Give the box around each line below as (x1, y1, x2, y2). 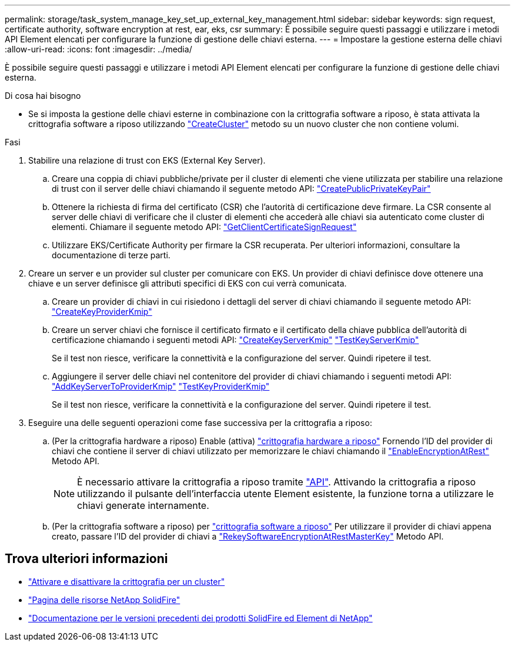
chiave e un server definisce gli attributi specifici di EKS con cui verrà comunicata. (28, 278, 347, 288)
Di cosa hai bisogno (5, 91, 81, 101)
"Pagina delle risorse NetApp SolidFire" (28, 594, 180, 605)
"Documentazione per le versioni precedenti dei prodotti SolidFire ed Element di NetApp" (28, 612, 373, 623)
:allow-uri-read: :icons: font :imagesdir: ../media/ (5, 44, 192, 54)
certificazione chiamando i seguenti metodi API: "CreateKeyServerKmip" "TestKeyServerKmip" (52, 335, 419, 345)
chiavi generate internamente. (77, 500, 209, 511)
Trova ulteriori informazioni (5, 551, 168, 567)
